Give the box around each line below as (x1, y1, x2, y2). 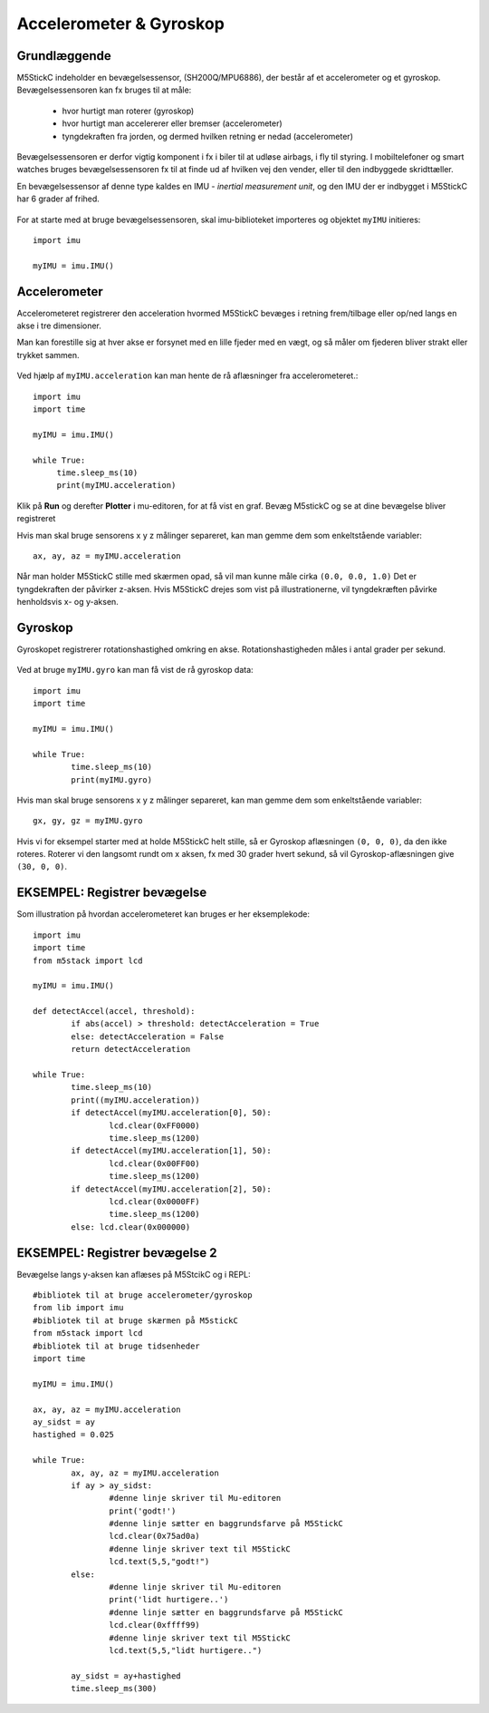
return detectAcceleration (71, 1044, 191, 1055)
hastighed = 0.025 (33, 1429, 115, 1440)
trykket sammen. (16, 349, 80, 360)
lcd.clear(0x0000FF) (109, 1196, 201, 1206)
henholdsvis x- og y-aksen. (16, 597, 120, 608)
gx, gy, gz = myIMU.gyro (33, 816, 143, 826)
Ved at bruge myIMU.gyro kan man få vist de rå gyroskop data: (16, 665, 254, 676)
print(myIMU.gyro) (71, 774, 153, 784)
